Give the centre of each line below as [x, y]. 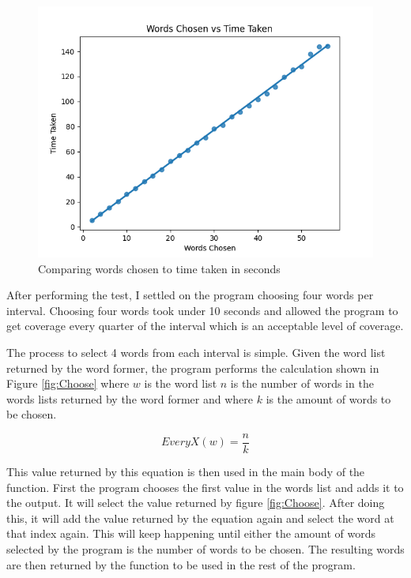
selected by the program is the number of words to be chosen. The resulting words [205, 548]
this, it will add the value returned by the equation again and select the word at [200, 518]
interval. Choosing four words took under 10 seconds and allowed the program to [202, 310]
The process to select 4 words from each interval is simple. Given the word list [196, 352]
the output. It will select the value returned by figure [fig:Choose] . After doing [196, 503]
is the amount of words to [328, 398]
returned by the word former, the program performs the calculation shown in [193, 368]
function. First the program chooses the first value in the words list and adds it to [205, 487]
